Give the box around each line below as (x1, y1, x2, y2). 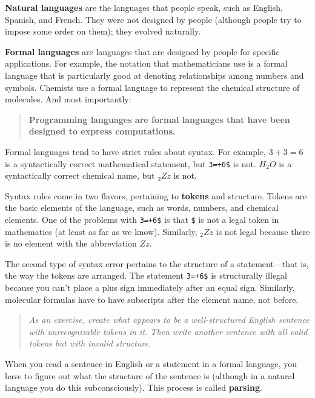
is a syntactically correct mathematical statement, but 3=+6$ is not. (5, 157, 256, 170)
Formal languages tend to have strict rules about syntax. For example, (5, 145, 266, 158)
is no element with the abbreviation (5, 237, 137, 250)
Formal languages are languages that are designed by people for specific (5, 45, 280, 58)
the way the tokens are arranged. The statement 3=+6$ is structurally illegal (5, 269, 287, 282)
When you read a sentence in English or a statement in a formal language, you (5, 357, 297, 370)
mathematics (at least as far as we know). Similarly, (5, 225, 197, 237)
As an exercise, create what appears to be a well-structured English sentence (28, 313, 310, 326)
